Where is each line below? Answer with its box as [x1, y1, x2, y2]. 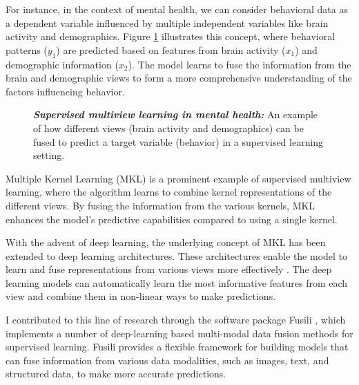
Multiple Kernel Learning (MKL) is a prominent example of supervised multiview [6, 171, 351, 185]
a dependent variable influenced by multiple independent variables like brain [6, 15, 329, 30]
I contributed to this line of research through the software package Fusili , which [6, 312, 346, 327]
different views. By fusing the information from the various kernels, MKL [6, 198, 316, 212]
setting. [33, 148, 65, 162]
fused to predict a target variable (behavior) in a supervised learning [33, 134, 324, 149]
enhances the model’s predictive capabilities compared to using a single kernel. [6, 212, 338, 226]
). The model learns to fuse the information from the [128, 57, 351, 71]
